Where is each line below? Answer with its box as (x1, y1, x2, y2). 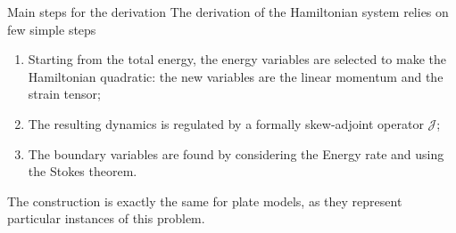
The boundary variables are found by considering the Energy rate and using (28, 144, 444, 163)
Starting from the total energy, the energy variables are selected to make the (28, 50, 446, 68)
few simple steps (7, 20, 96, 38)
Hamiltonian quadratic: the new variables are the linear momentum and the (28, 67, 444, 85)
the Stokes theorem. (28, 162, 137, 181)
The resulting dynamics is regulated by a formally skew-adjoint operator (28, 114, 424, 133)
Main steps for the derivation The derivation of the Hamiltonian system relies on (7, 3, 449, 20)
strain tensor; (28, 84, 101, 103)
